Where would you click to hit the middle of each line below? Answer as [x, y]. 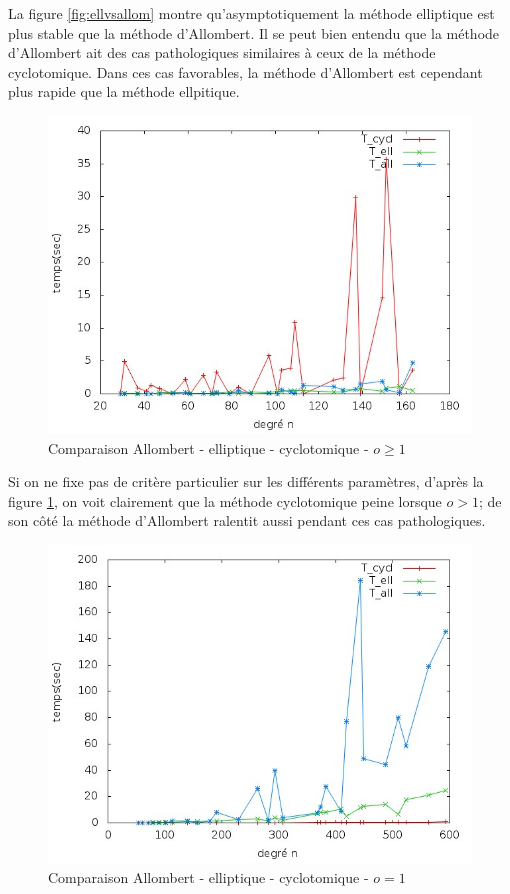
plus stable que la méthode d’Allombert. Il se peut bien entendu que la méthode [254, 32]
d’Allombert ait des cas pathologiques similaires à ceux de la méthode [222, 52]
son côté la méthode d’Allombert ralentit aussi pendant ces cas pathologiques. [247, 520]
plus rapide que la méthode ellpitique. [124, 91]
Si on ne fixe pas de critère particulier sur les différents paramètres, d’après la [246, 481]
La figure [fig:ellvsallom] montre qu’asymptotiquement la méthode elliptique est [251, 13]
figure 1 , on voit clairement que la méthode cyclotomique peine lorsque [225, 500]
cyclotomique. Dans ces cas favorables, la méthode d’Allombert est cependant [245, 71]
